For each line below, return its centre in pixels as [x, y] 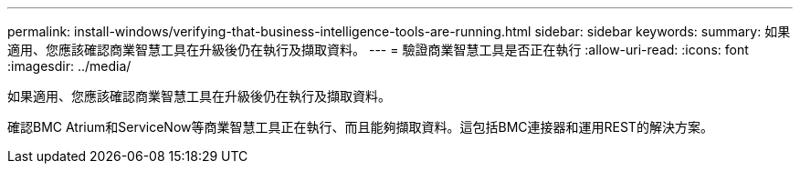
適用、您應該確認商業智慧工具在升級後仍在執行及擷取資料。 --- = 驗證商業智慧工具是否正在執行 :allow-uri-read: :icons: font [378, 50]
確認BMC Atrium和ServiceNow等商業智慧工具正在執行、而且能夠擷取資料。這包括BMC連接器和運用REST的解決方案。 [360, 127]
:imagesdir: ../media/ [69, 66]
